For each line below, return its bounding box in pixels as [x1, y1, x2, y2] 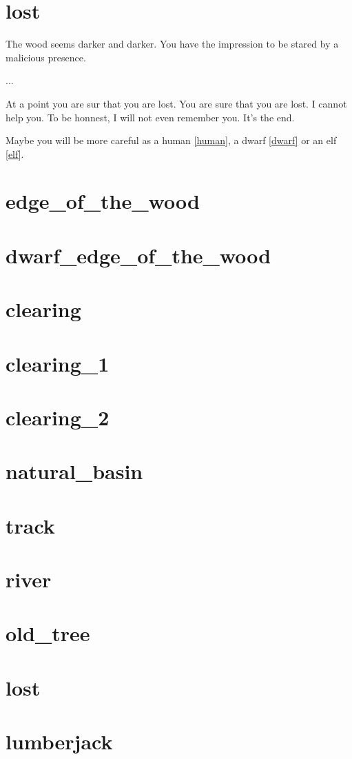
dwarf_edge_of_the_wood [6, 241, 271, 269]
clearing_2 [6, 403, 110, 431]
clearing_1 [6, 349, 110, 377]
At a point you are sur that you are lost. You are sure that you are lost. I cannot [6, 96, 347, 110]
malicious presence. [6, 50, 86, 64]
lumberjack [6, 727, 113, 756]
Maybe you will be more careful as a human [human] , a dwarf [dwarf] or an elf [6, 133, 337, 148]
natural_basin [6, 457, 143, 485]
